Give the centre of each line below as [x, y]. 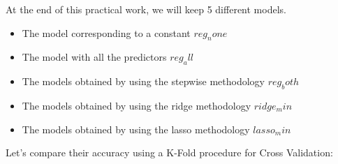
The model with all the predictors [94, 57]
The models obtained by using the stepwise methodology [143, 81]
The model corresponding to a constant [106, 32]
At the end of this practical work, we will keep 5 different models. [146, 9]
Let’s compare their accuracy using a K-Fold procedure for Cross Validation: [169, 152]
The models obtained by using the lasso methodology [136, 129]
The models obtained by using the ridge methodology [137, 105]
